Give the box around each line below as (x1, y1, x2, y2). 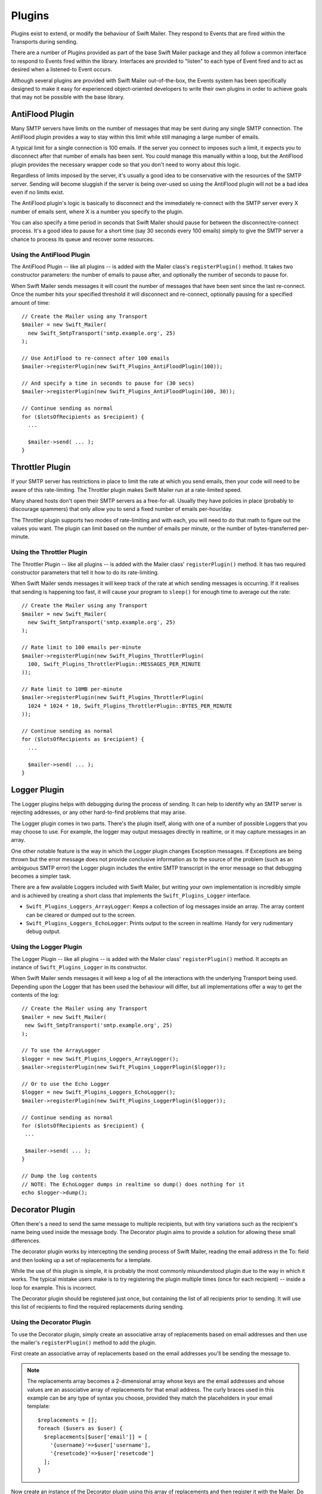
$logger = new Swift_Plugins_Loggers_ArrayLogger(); (21, 1055, 179, 1062)
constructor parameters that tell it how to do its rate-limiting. (11, 569, 159, 576)
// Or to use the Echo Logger (21, 1080, 110, 1087)
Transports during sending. (11, 38, 78, 45)
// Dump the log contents (21, 1172, 98, 1180)
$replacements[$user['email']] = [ (44, 1433, 148, 1440)
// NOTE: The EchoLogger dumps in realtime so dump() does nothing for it (21, 1181, 245, 1187)
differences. (11, 1237, 41, 1244)
